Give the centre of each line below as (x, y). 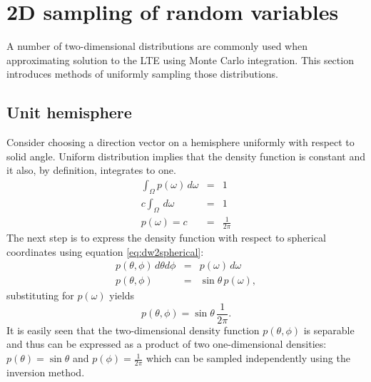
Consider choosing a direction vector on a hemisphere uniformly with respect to (181, 142)
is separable (329, 330)
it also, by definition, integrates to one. (91, 170)
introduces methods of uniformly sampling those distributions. (142, 74)
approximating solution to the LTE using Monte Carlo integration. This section (180, 60)
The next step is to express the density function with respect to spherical (166, 237)
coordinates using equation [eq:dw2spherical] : (105, 251)
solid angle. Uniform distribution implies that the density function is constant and (186, 156)
